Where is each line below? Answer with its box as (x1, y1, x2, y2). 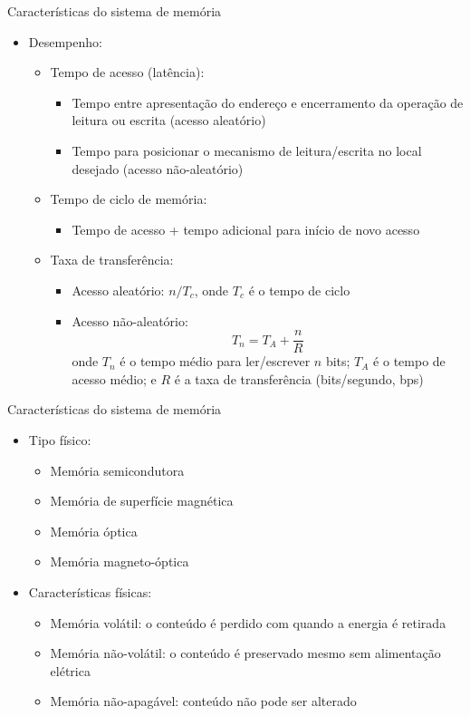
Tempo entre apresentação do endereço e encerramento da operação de (72, 92, 464, 111)
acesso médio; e (72, 369, 157, 388)
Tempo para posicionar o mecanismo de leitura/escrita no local (72, 140, 422, 160)
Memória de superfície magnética (50, 491, 234, 510)
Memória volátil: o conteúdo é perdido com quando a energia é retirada (50, 613, 446, 632)
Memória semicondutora (50, 460, 185, 479)
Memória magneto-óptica (50, 552, 189, 571)
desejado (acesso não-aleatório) (72, 159, 244, 178)
